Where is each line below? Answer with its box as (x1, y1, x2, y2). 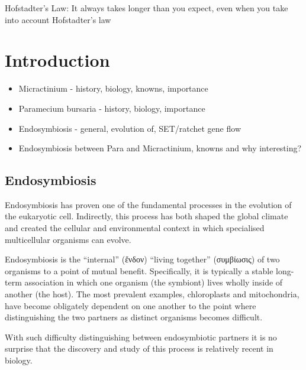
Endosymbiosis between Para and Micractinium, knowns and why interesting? (18, 142, 302, 154)
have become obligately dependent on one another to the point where (5, 299, 256, 311)
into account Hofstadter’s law (5, 13, 111, 25)
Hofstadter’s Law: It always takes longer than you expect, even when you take (5, 2, 288, 14)
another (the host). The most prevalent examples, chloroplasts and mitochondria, (5, 288, 299, 300)
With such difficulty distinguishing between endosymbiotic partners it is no (5, 330, 277, 343)
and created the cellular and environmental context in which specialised (5, 222, 265, 234)
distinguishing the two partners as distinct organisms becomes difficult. (5, 311, 263, 323)
